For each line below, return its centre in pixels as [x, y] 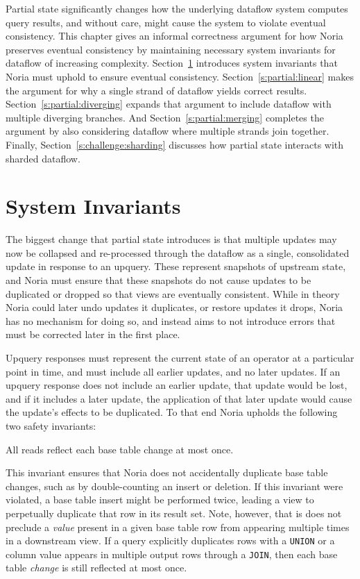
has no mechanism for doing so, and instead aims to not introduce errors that [171, 320]
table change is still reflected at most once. [96, 568]
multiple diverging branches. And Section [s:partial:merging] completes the [165, 117]
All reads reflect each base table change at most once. [120, 449]
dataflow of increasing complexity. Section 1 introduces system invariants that [172, 63]
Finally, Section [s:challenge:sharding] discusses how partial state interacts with [175, 144]
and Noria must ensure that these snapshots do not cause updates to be [158, 280]
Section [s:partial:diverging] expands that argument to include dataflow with [169, 104]
